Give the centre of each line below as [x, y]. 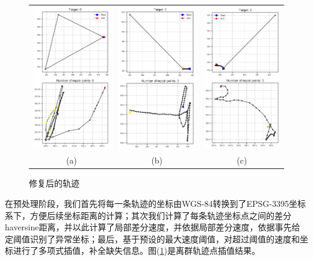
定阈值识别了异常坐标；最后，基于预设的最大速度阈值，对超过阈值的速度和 [152, 238]
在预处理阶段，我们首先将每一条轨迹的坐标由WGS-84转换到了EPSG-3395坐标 [155, 204]
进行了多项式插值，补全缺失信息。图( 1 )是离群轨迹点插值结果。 [136, 250]
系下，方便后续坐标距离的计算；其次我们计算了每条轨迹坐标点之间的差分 [148, 215]
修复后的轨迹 [54, 183]
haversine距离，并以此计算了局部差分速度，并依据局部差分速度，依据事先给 [153, 227]
